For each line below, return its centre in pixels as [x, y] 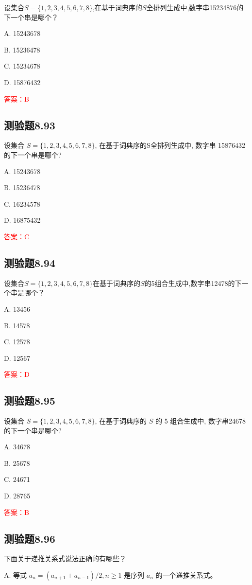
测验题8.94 [30, 262]
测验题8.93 [30, 125]
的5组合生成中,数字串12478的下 [193, 283]
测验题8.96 [30, 538]
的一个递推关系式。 [186, 575]
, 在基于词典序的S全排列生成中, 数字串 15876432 [170, 145]
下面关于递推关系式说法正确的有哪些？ [65, 558]
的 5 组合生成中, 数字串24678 [201, 421]
